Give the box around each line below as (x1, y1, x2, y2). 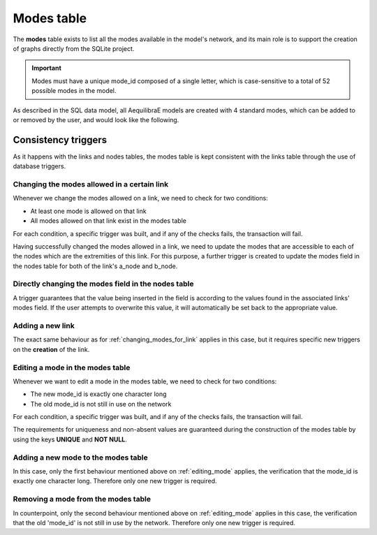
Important (31, 64, 62, 73)
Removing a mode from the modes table (13, 494, 151, 504)
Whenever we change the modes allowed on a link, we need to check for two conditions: (13, 194, 268, 203)
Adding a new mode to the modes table (13, 453, 148, 462)
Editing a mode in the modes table (13, 362, 131, 372)
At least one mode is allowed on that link (30, 207, 147, 215)
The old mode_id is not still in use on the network (30, 400, 172, 408)
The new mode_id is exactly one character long (30, 390, 167, 398)
